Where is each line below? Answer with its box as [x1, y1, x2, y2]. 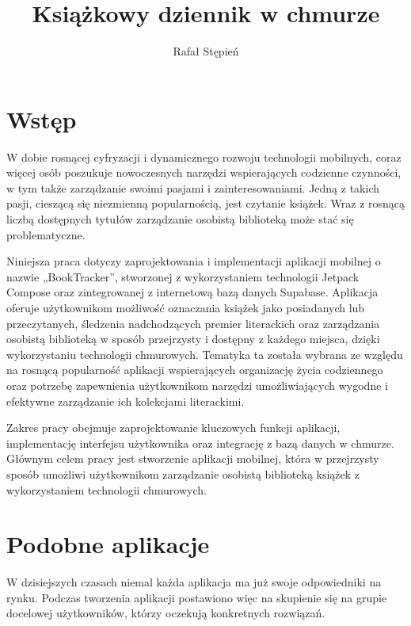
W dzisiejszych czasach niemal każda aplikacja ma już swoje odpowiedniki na [6, 574, 382, 590]
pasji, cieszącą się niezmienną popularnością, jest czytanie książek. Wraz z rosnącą [6, 195, 405, 212]
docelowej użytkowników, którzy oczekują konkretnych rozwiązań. [6, 605, 325, 621]
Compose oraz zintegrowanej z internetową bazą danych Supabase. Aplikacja [6, 284, 379, 300]
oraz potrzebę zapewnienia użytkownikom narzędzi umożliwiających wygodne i [6, 376, 388, 393]
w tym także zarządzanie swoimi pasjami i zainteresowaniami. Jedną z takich [6, 179, 379, 196]
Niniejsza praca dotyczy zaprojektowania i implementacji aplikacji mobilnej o [6, 253, 381, 269]
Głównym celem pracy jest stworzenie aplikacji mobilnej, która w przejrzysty [6, 450, 379, 467]
